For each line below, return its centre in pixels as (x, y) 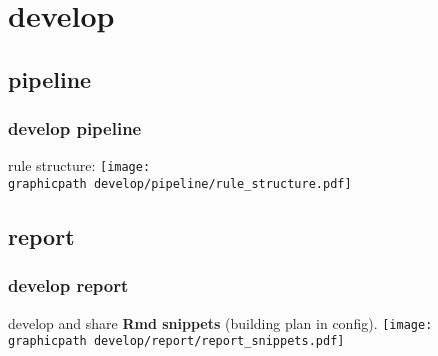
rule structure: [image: (79, 165)
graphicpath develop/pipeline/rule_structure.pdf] (180, 184)
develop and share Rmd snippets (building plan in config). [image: (220, 322)
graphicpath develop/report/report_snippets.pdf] (176, 341)
